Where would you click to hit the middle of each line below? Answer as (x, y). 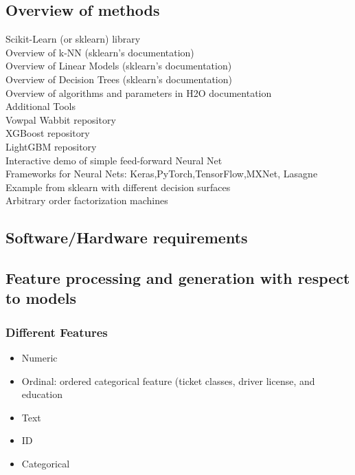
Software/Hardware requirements (127, 237)
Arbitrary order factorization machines (87, 200)
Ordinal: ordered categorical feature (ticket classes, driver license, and (168, 380)
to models (41, 298)
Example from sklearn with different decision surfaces (118, 187)
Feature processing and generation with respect (178, 278)
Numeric (39, 358)
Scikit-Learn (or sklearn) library (73, 39)
